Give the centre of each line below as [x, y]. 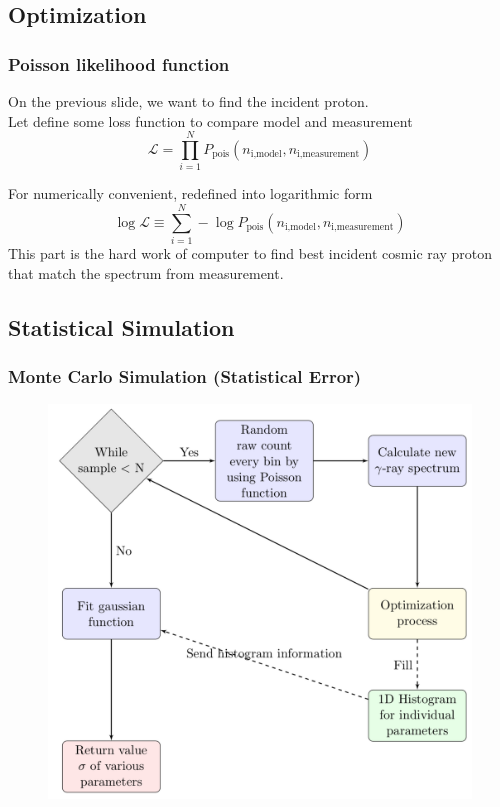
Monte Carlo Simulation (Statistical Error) [185, 375]
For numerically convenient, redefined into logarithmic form [190, 193]
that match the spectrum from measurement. [146, 272]
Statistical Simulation [121, 326]
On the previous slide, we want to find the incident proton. [188, 101]
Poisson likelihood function [119, 63]
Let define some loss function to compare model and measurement [210, 120]
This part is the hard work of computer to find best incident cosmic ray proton [250, 253]
